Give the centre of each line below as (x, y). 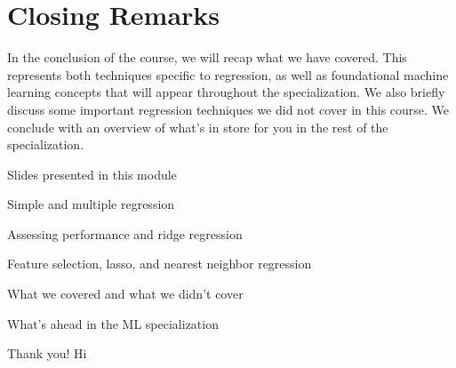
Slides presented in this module (92, 174)
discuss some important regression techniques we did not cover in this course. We (228, 109)
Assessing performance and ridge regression (125, 233)
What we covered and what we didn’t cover (125, 294)
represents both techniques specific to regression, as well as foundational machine (228, 74)
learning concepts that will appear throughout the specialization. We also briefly (226, 92)
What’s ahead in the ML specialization (113, 323)
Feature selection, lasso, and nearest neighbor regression (160, 264)
